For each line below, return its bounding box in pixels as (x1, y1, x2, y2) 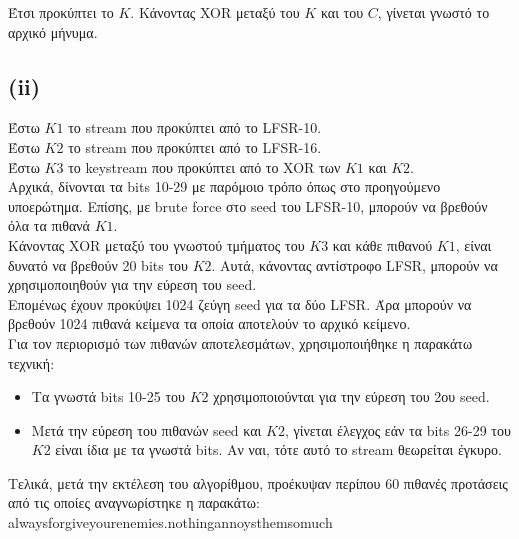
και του (320, 2, 364, 22)
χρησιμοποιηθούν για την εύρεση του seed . (8, 274, 257, 295)
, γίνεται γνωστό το (377, 2, 490, 22)
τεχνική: (8, 352, 55, 373)
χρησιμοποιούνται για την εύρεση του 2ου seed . (213, 386, 490, 407)
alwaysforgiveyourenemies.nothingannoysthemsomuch (8, 512, 333, 533)
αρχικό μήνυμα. (8, 21, 98, 42)
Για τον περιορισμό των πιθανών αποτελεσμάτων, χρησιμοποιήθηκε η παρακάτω (8, 332, 473, 353)
